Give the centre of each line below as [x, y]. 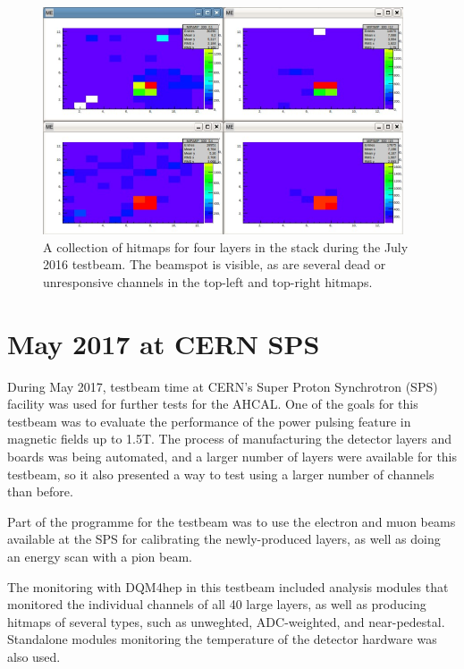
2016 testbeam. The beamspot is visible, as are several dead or [215, 264]
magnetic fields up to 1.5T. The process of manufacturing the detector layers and [230, 439]
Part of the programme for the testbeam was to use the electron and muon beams [232, 521]
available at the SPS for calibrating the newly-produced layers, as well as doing [224, 539]
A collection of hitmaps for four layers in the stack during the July [226, 246]
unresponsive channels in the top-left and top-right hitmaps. [208, 281]
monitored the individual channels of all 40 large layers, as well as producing [217, 604]
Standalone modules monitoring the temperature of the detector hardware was [222, 639]
